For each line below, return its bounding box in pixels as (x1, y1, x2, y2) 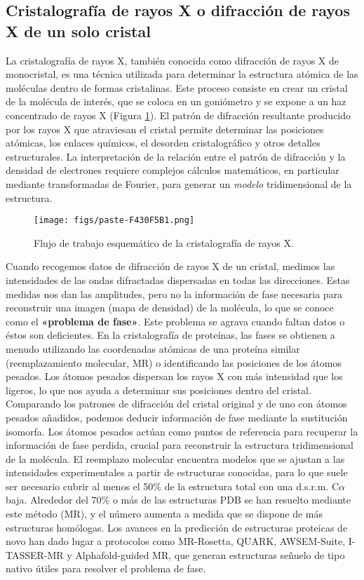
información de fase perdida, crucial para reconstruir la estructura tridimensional (6, 438, 353, 452)
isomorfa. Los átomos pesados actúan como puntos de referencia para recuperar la (6, 424, 358, 438)
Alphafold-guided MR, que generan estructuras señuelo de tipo (75, 547, 345, 562)
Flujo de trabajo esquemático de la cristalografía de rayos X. (34, 235, 294, 250)
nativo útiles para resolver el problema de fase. (6, 561, 206, 576)
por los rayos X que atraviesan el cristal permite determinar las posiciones (6, 121, 324, 136)
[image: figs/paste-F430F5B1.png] (34, 215, 195, 226)
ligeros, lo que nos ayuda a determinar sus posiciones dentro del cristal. (6, 382, 311, 397)
